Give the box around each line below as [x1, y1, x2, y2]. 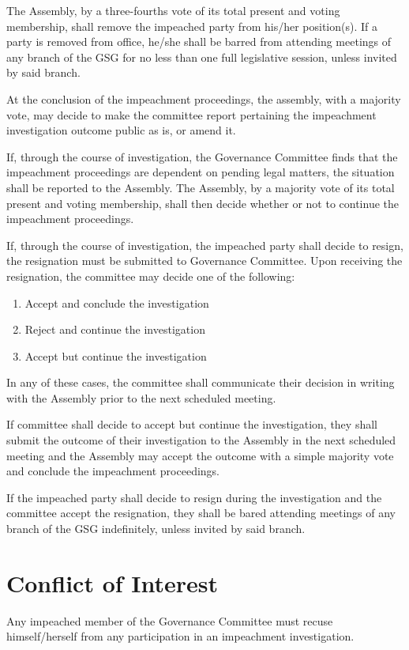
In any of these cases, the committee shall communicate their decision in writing [6, 374, 395, 391]
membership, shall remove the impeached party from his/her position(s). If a [6, 17, 377, 34]
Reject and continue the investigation [24, 321, 205, 338]
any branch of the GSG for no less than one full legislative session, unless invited [6, 48, 397, 65]
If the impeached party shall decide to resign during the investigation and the [6, 489, 382, 505]
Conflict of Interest [6, 566, 219, 599]
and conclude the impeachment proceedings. [6, 463, 220, 479]
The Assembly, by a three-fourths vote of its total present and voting [6, 2, 340, 18]
